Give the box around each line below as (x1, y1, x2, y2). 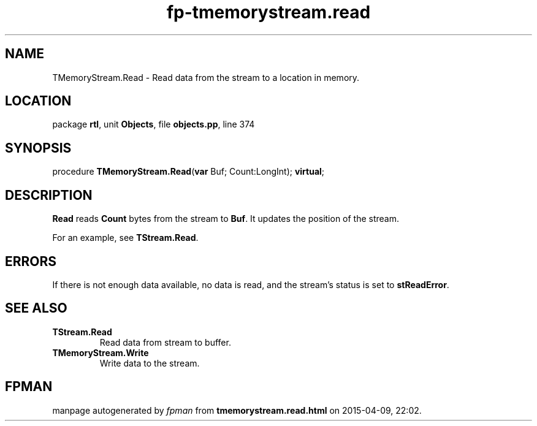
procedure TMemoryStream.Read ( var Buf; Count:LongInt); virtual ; (52, 166, 325, 177)
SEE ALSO (5, 300, 67, 316)
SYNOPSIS (5, 140, 72, 156)
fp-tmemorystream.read (166, 2, 371, 23)
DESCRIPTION (5, 187, 93, 203)
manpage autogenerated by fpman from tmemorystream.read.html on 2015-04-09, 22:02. (52, 405, 422, 416)
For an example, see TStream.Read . (52, 232, 199, 243)
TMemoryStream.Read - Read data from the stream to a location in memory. (52, 72, 360, 83)
